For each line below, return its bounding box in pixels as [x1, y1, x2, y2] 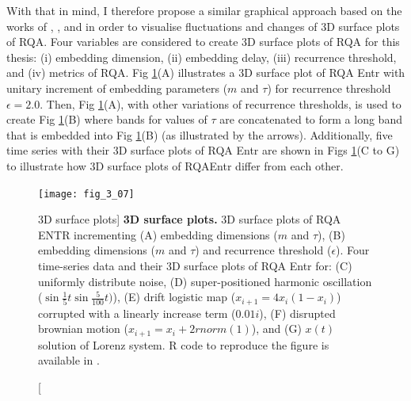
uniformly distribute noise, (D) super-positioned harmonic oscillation [38, 273, 372, 289]
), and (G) [251, 320, 302, 337]
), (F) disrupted [259, 304, 336, 321]
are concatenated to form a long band [219, 111, 402, 128]
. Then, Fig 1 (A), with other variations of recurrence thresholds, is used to [40, 95, 401, 112]
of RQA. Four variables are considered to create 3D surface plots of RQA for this [6, 33, 400, 50]
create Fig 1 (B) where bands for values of [6, 111, 207, 128]
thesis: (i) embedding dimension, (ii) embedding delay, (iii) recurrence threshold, [6, 48, 397, 65]
